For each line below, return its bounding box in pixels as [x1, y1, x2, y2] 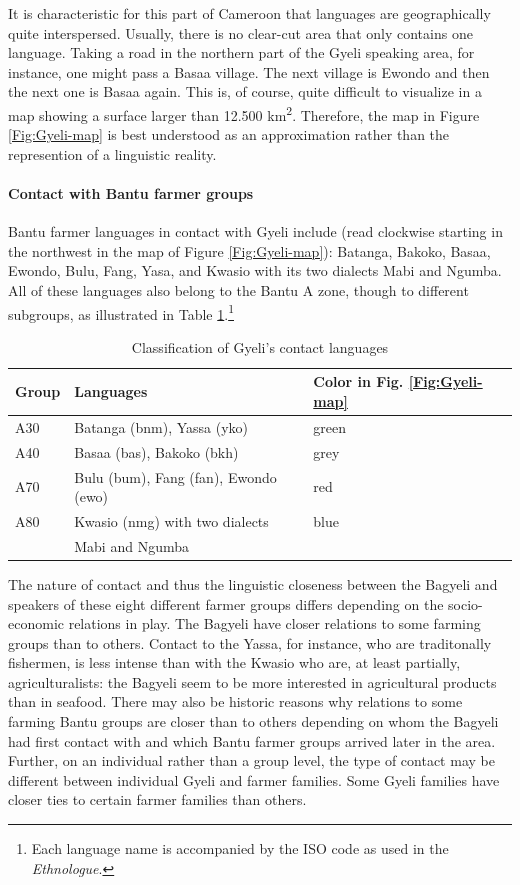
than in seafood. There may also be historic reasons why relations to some [8, 691, 463, 712]
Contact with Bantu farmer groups [8, 183, 254, 203]
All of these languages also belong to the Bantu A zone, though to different [8, 279, 469, 300]
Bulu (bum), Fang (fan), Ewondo [74, 466, 277, 487]
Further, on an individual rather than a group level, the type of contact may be [8, 750, 495, 771]
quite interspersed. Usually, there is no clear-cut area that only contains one [8, 22, 473, 43]
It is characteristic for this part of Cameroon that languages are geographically [8, 3, 491, 23]
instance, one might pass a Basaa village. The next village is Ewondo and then [8, 61, 490, 82]
